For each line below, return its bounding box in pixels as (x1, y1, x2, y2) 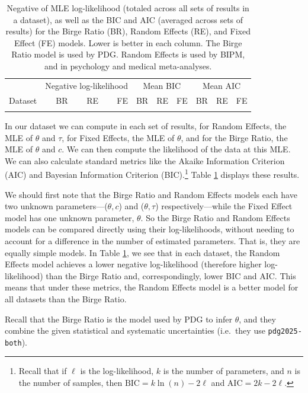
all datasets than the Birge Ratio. (5, 292, 127, 305)
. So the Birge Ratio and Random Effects (140, 211, 290, 223)
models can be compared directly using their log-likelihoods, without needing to (5, 223, 294, 235)
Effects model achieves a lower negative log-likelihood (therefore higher (5, 258, 262, 270)
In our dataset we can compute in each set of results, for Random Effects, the (5, 120, 287, 132)
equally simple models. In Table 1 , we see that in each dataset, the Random (5, 246, 280, 258)
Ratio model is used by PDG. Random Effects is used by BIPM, (11, 48, 245, 60)
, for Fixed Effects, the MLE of (62, 131, 175, 143)
